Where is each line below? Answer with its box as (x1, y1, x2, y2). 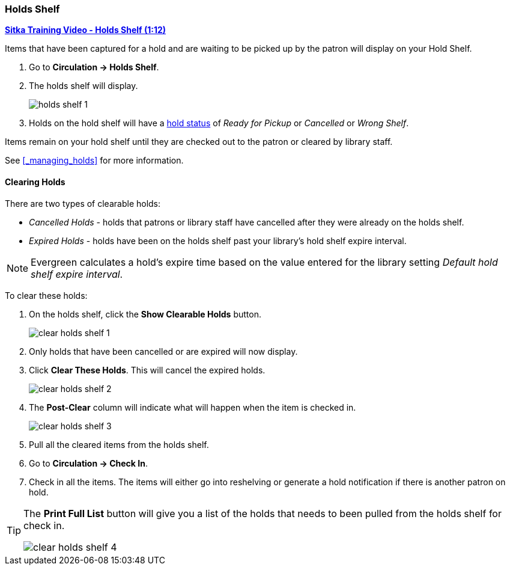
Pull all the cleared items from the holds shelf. (29, 439, 209, 450)
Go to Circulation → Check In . (29, 458, 148, 468)
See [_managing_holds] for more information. (5, 155, 184, 166)
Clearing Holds (5, 176, 65, 187)
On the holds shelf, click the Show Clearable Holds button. (29, 308, 261, 319)
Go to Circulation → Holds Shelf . (29, 62, 159, 73)
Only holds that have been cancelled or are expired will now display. (29, 346, 298, 357)
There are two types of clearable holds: (5, 198, 161, 209)
